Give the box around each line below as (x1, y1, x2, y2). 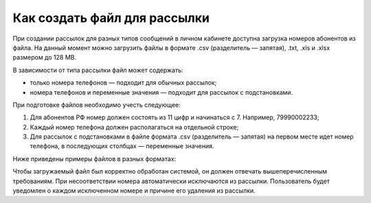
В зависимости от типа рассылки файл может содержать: (12, 66, 183, 74)
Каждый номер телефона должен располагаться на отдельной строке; (30, 123, 239, 131)
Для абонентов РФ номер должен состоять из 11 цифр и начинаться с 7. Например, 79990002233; (30, 113, 319, 121)
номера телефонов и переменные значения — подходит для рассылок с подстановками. (30, 88, 293, 96)
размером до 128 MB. (12, 53, 77, 62)
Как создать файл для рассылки (12, 10, 210, 25)
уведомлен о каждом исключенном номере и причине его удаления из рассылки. (12, 187, 256, 195)
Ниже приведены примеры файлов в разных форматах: (12, 154, 177, 163)
